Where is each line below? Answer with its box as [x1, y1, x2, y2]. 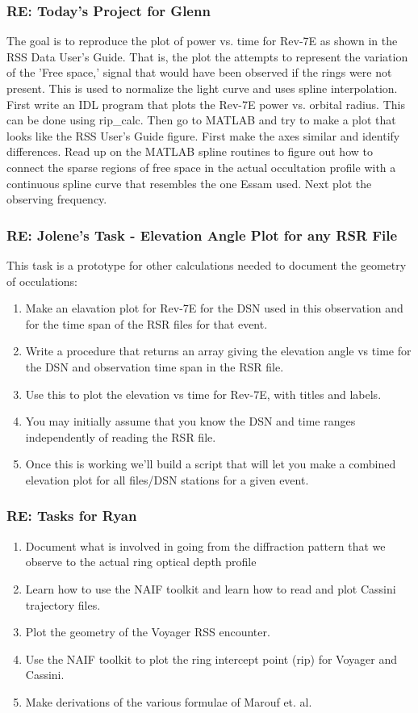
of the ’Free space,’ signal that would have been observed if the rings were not [6, 64, 392, 81]
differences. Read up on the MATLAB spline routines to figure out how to [6, 143, 373, 160]
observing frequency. [6, 191, 107, 208]
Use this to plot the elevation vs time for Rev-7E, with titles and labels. [25, 385, 382, 402]
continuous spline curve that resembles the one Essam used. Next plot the [6, 174, 372, 191]
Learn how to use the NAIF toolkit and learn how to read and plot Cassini [25, 580, 396, 597]
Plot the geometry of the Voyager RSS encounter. [25, 623, 270, 640]
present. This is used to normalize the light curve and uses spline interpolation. [6, 80, 398, 96]
